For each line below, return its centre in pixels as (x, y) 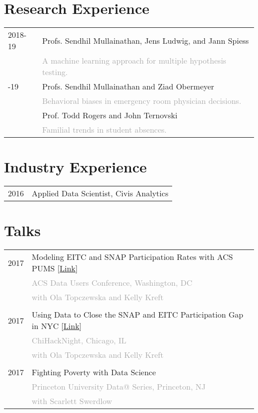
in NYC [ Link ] (57, 326)
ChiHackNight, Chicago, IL (79, 340)
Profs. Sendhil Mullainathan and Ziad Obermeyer (128, 86)
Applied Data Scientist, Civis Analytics (100, 193)
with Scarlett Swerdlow (72, 401)
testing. (55, 72)
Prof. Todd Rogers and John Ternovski (110, 115)
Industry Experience (75, 167)
